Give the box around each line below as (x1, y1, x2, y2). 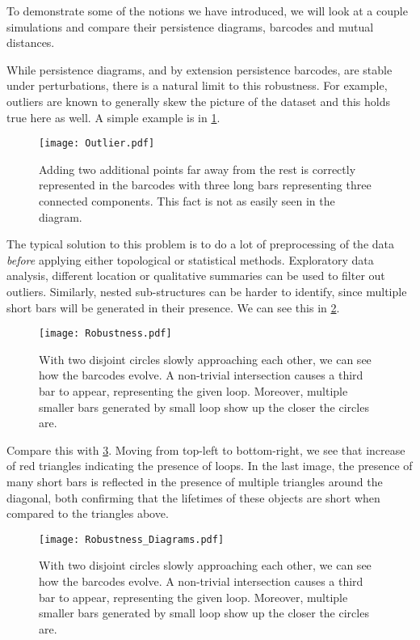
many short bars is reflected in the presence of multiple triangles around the (6, 473, 383, 490)
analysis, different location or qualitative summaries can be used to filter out (6, 267, 385, 284)
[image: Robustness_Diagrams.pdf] (39, 533, 225, 545)
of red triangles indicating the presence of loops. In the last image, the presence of (6, 457, 413, 474)
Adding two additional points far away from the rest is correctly (39, 160, 356, 177)
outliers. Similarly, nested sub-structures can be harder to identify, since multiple (6, 282, 407, 299)
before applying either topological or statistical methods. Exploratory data (6, 251, 374, 268)
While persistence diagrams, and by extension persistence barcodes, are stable (6, 61, 393, 78)
